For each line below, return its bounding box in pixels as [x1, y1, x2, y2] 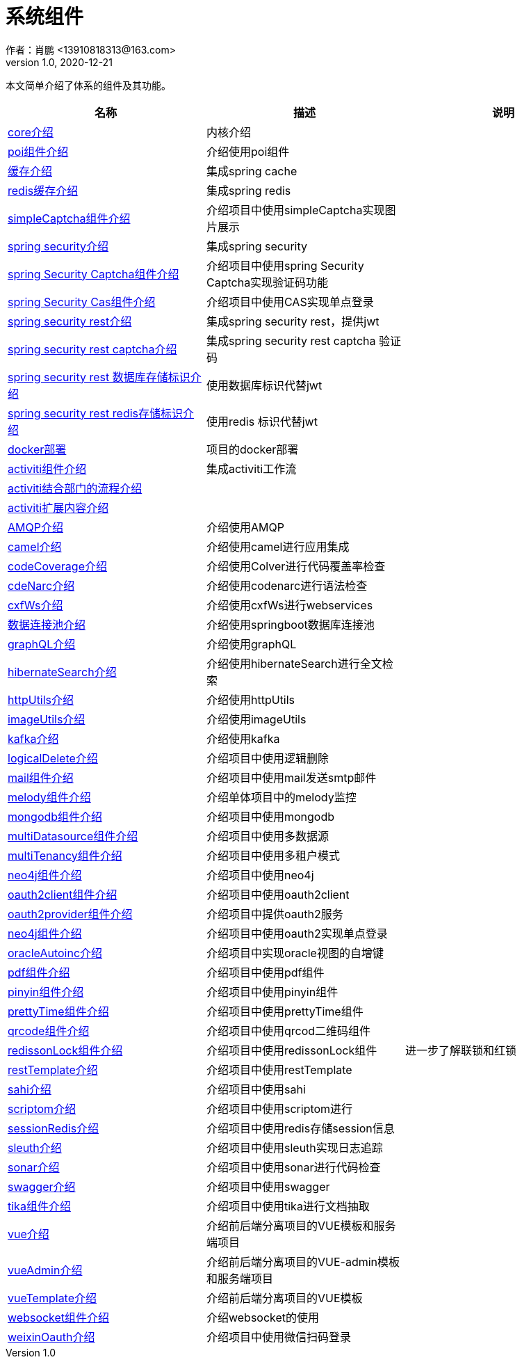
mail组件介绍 [8, 770, 74, 785]
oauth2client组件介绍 [8, 887, 117, 902]
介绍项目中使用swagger [206, 1179, 330, 1194]
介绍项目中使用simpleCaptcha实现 [206, 202, 385, 217]
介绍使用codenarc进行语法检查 [206, 578, 368, 593]
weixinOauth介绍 [8, 1329, 95, 1344]
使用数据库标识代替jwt [206, 378, 323, 392]
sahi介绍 [8, 1082, 51, 1096]
